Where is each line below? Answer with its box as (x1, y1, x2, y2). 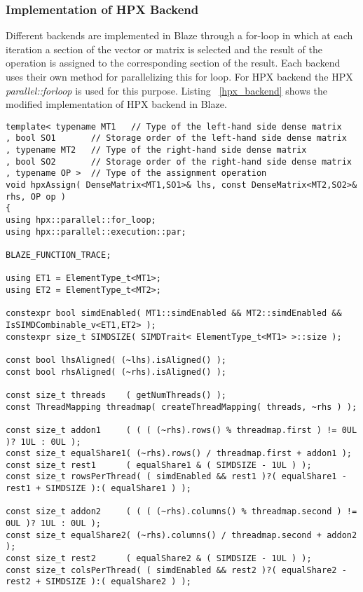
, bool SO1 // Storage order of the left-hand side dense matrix (6, 133, 347, 144)
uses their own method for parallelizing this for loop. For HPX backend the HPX (6, 69, 353, 83)
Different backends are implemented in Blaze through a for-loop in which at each (6, 28, 353, 43)
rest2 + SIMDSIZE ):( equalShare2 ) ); (6, 577, 191, 587)
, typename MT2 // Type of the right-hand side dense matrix (6, 145, 307, 156)
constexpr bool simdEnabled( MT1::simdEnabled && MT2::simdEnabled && (6, 308, 342, 319)
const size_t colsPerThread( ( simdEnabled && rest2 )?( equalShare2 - (6, 565, 347, 575)
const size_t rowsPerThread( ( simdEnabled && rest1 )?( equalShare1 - (6, 471, 347, 482)
